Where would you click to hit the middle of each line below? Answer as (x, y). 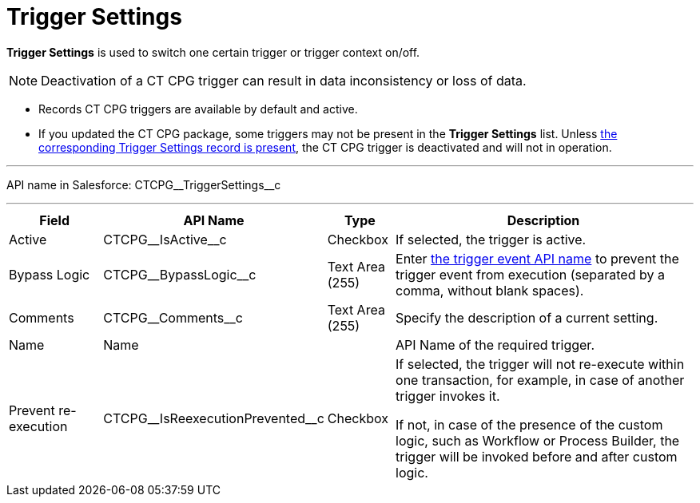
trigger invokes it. (448, 396)
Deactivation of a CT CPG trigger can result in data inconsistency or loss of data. (284, 80)
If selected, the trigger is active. (491, 239)
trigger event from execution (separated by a (530, 274)
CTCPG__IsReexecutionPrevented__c (214, 418)
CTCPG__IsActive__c (165, 239)
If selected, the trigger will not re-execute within (540, 364)
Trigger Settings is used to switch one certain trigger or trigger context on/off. (213, 52)
